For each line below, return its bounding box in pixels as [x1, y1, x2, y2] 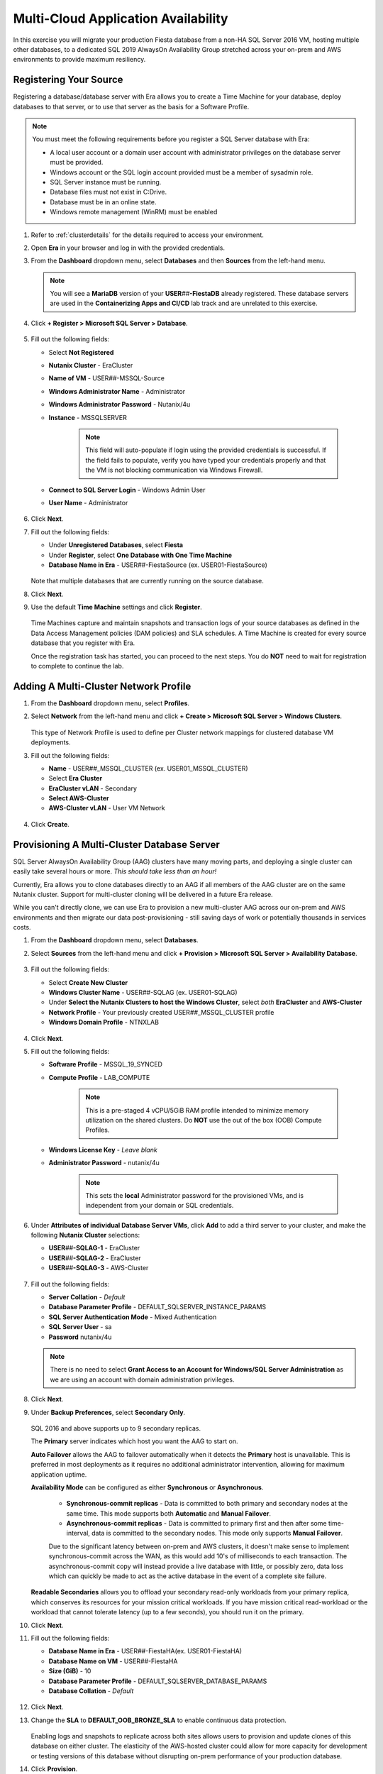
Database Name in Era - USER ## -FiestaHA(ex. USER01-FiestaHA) [48, 1647, 243, 1655]
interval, [66, 1529, 90, 1538]
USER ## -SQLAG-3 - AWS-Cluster [48, 1264, 149, 1272]
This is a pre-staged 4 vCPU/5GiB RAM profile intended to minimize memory [85, 1106, 309, 1114]
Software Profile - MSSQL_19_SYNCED [48, 1060, 163, 1069]
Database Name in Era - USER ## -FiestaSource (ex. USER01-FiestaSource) [48, 561, 267, 569]
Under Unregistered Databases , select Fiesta [48, 541, 184, 549]
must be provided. [50, 158, 104, 167]
